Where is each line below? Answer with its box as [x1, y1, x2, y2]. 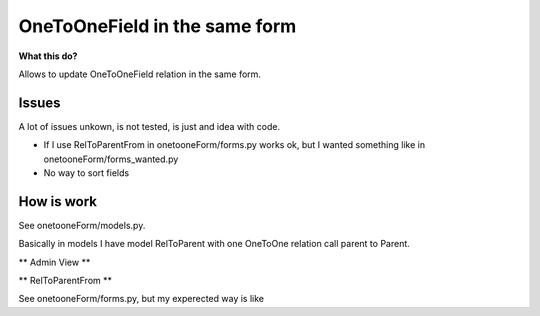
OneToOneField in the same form [18, 15, 297, 37]
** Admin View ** [18, 256, 91, 268]
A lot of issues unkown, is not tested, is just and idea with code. [18, 120, 280, 132]
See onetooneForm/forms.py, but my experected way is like [18, 293, 265, 305]
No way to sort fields [43, 167, 130, 179]
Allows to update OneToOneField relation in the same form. [18, 68, 262, 80]
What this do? [18, 50, 78, 62]
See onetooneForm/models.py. [18, 219, 146, 231]
